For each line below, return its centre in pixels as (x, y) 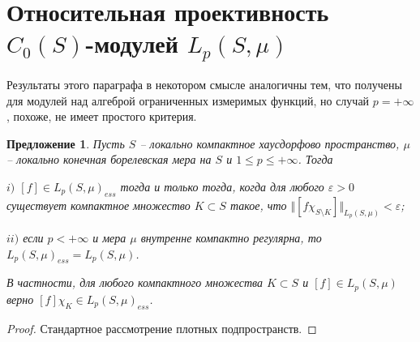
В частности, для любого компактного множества (135, 282)
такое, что (258, 205)
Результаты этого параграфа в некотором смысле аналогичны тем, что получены (204, 85)
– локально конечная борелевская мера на (109, 159)
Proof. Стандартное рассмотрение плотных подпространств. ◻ (162, 328)
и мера (109, 237)
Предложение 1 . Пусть (66, 143)
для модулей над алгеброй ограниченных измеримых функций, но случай (188, 100)
